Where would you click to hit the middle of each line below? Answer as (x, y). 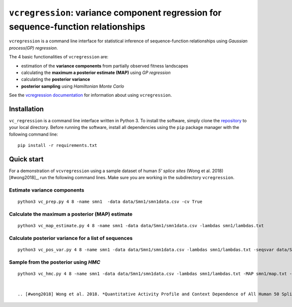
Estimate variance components (47, 190)
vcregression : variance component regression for (115, 13)
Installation (26, 109)
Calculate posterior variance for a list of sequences (71, 238)
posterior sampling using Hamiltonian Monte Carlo (73, 86)
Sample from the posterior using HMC (55, 262)
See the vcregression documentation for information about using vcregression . (91, 95)
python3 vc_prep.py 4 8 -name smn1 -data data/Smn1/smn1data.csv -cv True (110, 202)
